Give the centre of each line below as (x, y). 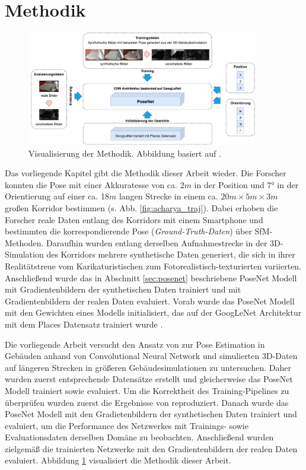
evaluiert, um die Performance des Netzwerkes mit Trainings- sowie (127, 425)
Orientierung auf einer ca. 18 (57, 196)
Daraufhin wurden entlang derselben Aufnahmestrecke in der (157, 242)
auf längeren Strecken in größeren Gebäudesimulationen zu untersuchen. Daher (148, 367)
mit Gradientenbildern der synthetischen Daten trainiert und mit (123, 289)
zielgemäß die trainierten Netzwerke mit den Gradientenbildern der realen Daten (151, 448)
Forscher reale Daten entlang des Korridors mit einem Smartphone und (134, 219)
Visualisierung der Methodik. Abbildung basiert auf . (125, 153)
